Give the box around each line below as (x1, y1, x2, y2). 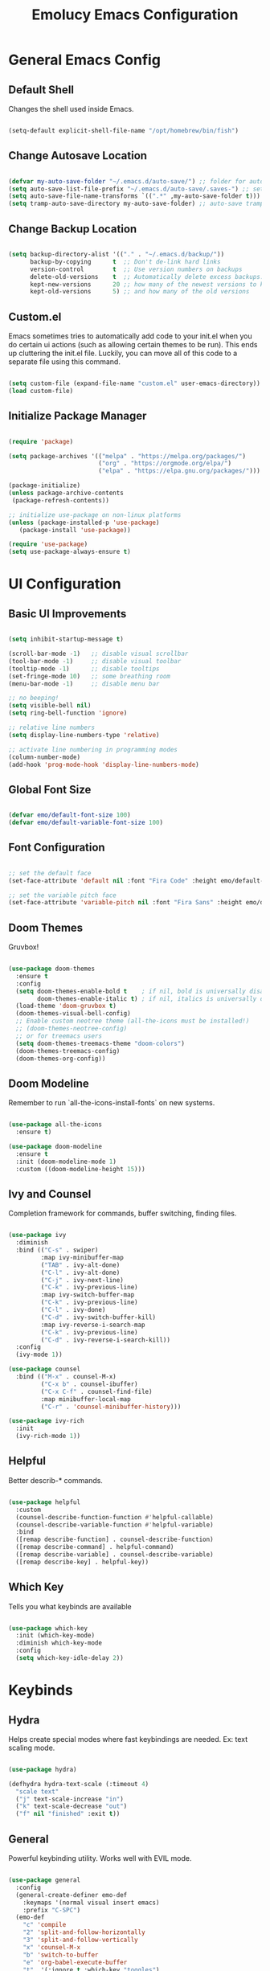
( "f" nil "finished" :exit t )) (15, 1810, 121, 1818)
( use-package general (8, 1876, 81, 1884)
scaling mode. (8, 1743, 55, 1752)
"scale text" (15, 1787, 59, 1796)
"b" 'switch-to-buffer (22, 1951, 99, 1959)
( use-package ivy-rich (8, 1417, 84, 1425)
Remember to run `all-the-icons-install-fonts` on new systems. (8, 1098, 215, 1108)
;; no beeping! (8, 694, 59, 703)
